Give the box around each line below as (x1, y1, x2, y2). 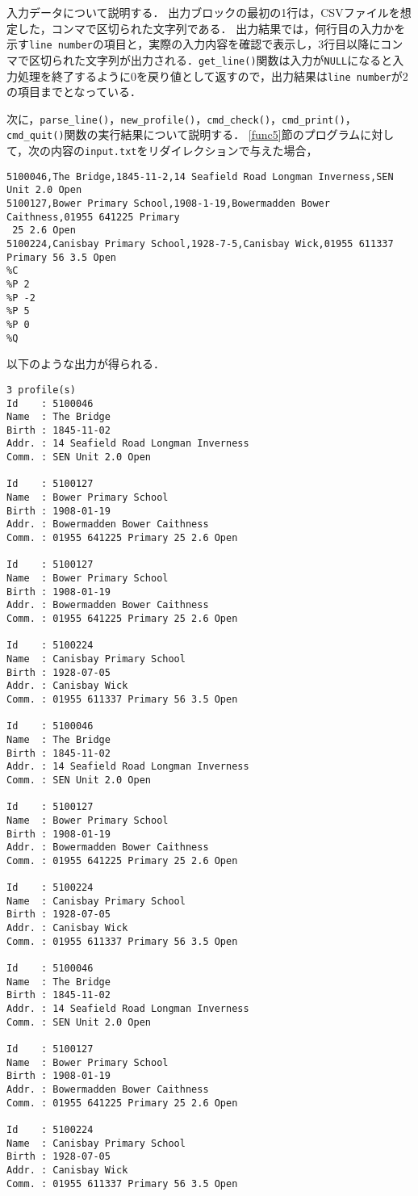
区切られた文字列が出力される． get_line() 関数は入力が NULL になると (28, 51, 393, 68)
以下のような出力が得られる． (6, 355, 165, 372)
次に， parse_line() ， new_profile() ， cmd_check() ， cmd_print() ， (6, 110, 357, 127)
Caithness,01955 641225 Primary (6, 211, 180, 223)
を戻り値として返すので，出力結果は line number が (136, 67, 403, 84)
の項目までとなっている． (6, 83, 141, 100)
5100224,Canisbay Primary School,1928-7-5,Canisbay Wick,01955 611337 (6, 238, 394, 250)
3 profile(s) (6, 384, 76, 396)
